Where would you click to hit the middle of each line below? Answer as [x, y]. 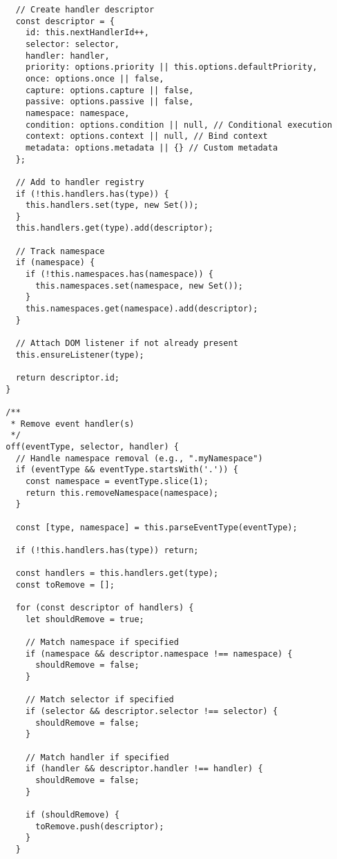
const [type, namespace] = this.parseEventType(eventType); [156, 527]
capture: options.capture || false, [109, 90]
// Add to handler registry [80, 182]
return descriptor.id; [67, 378]
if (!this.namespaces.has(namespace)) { [119, 274]
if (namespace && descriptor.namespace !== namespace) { [159, 654]
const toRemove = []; [65, 585]
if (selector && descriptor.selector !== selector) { [152, 712]
